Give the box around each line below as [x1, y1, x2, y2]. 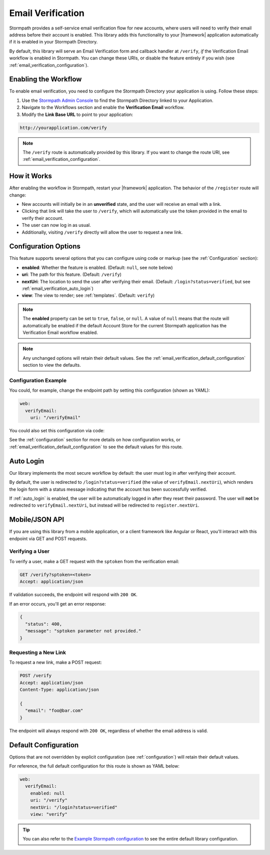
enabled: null [30, 790, 65, 796]
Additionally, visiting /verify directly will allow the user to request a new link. [21, 229, 183, 235]
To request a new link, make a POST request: [9, 660, 102, 666]
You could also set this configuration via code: [9, 428, 105, 434]
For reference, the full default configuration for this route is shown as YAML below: [9, 763, 179, 769]
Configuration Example [9, 377, 67, 384]
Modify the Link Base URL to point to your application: [21, 111, 133, 117]
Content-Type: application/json [19, 687, 99, 693]
